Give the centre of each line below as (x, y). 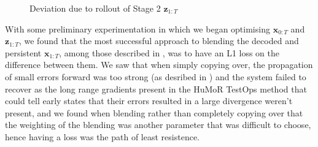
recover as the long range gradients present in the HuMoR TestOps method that (156, 89)
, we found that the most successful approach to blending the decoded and (159, 41)
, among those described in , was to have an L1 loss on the (169, 52)
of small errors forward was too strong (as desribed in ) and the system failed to (156, 76)
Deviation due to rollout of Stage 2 (95, 8)
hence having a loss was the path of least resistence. (103, 136)
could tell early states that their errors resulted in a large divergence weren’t (149, 101)
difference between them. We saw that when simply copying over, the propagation (159, 65)
